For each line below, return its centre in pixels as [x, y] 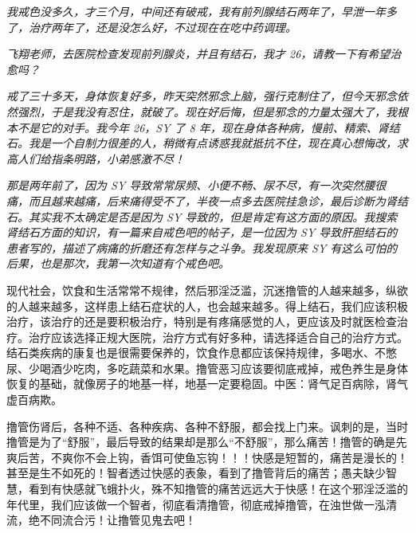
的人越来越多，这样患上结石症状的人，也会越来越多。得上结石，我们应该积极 [207, 306]
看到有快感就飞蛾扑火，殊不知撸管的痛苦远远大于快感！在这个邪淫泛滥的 [218, 489]
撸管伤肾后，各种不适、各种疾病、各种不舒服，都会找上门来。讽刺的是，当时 [207, 426]
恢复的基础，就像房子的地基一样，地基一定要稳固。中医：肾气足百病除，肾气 [207, 384]
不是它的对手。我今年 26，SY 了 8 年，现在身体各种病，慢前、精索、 [197, 127]
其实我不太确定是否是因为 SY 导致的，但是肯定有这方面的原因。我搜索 [213, 216]
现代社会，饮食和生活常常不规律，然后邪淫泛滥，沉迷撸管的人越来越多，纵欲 [207, 290]
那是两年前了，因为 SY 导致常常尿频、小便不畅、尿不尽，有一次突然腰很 [196, 185]
